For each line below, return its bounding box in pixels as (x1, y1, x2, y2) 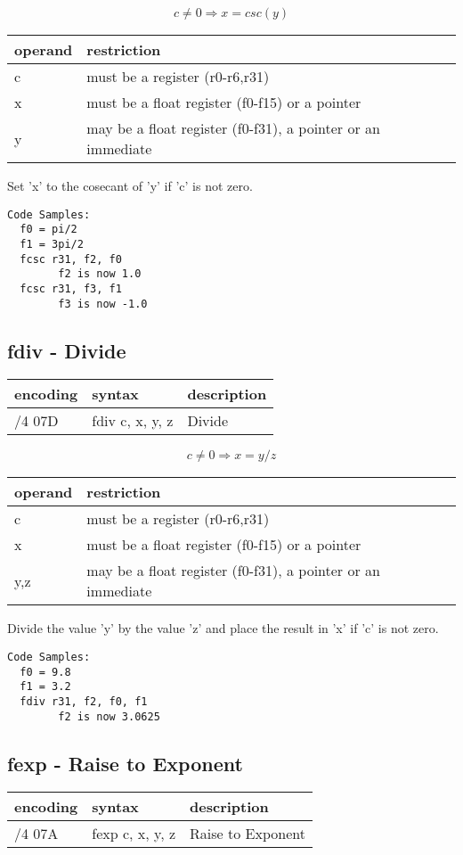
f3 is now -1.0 (58, 297, 148, 310)
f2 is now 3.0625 (58, 710, 160, 723)
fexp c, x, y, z (92, 823, 176, 844)
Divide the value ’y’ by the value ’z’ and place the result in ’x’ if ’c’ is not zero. (7, 619, 439, 637)
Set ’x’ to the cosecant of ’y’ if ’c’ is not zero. (7, 177, 253, 194)
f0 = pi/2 (20, 223, 77, 236)
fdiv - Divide (7, 336, 126, 364)
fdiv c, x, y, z (92, 410, 174, 432)
